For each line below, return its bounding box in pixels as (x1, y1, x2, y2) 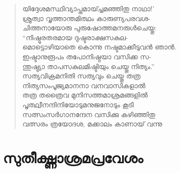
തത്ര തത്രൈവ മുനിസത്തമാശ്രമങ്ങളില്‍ (22, 90, 148, 100)
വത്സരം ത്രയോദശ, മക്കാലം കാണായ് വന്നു (22, 119, 162, 129)
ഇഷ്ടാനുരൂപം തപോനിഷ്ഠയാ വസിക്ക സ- (22, 51, 152, 61)
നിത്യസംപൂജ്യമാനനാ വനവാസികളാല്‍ (22, 80, 146, 90)
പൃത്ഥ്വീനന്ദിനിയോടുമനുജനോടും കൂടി (22, 99, 134, 109)
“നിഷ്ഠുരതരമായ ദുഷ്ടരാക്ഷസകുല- (22, 32, 128, 42)
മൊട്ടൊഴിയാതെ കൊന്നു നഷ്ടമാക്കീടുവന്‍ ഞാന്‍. (22, 42, 177, 52)
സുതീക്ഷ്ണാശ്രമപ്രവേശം (3, 147, 143, 167)
